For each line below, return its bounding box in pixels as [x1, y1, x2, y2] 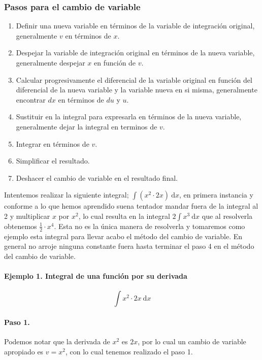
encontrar [16, 94, 46, 105]
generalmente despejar [16, 57, 85, 68]
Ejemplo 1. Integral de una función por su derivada [4, 271, 187, 281]
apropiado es [4, 346, 44, 356]
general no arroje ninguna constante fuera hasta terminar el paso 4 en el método [4, 241, 254, 251]
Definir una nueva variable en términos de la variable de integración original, [16, 20, 255, 31]
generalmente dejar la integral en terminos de [16, 121, 157, 132]
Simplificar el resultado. [16, 155, 90, 166]
